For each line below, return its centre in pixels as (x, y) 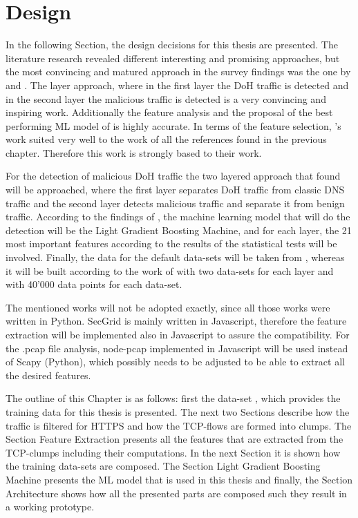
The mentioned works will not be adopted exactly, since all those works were (168, 307)
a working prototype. (50, 507)
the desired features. (48, 375)
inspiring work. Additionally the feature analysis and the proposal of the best (169, 112)
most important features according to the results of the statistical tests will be (171, 243)
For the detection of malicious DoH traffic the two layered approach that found (173, 176)
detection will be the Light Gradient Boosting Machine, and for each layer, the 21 (179, 230)
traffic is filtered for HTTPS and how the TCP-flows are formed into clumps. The (179, 425)
